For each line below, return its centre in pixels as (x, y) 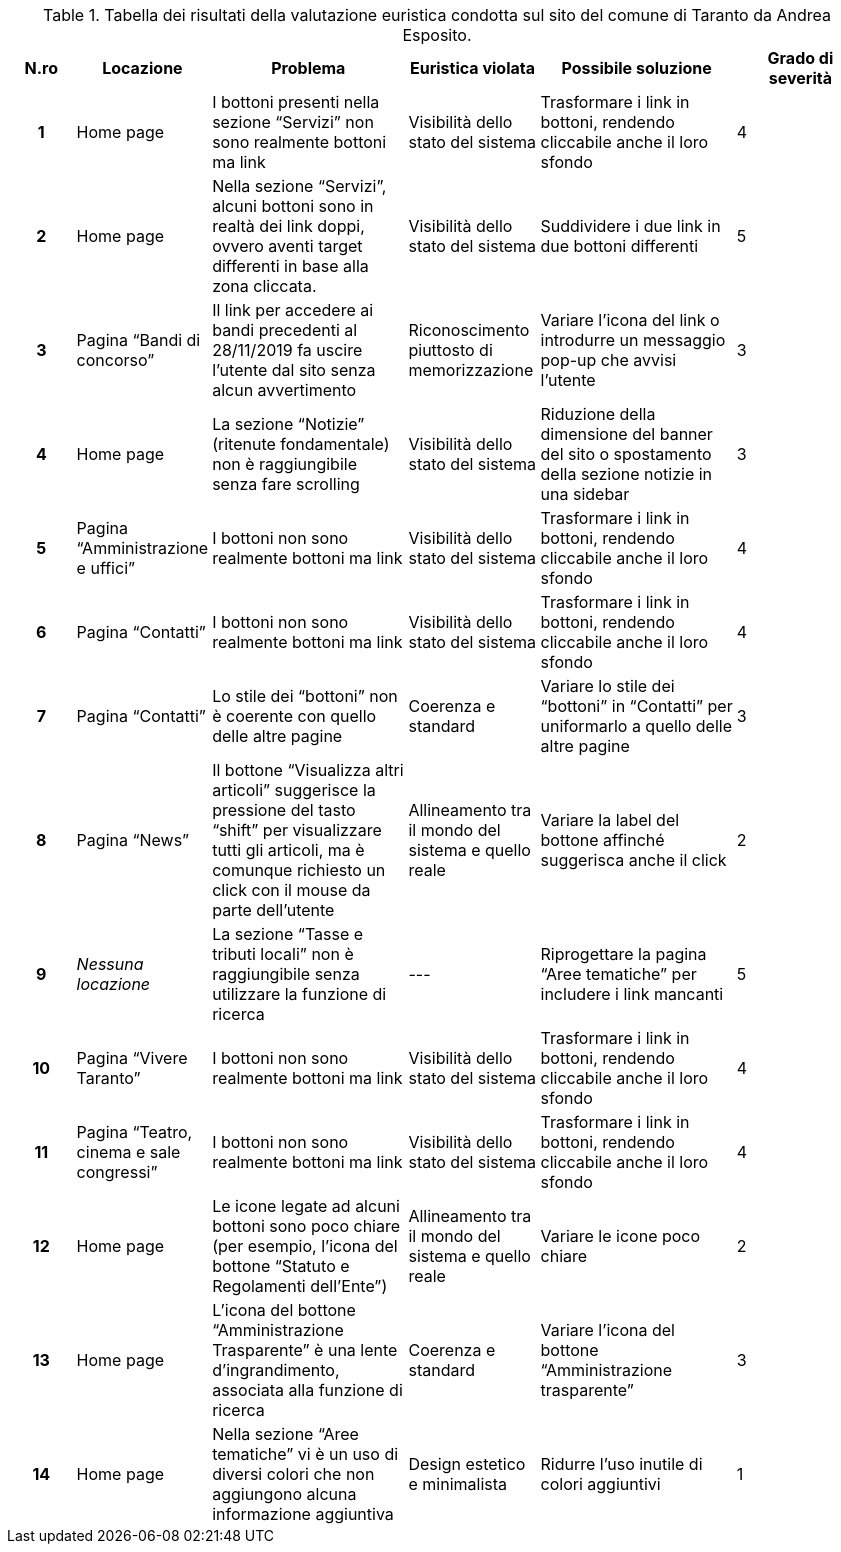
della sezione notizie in (626, 474)
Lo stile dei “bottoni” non (305, 696)
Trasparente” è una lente (305, 1350)
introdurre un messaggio (633, 340)
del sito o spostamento (626, 454)
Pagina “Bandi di (138, 340)
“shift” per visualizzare (297, 830)
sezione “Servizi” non (293, 122)
